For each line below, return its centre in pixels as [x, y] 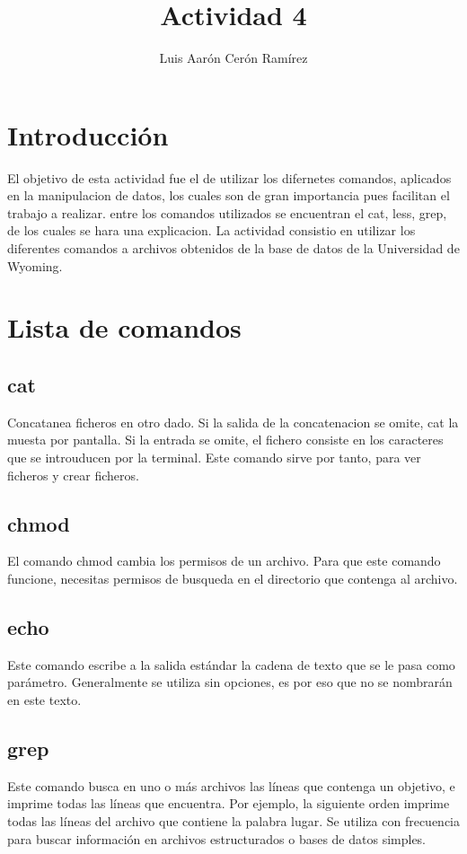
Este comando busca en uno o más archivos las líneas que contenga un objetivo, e [231, 785]
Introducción [88, 134]
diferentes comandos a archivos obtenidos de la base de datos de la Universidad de [233, 248]
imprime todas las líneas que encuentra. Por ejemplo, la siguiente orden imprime [229, 803]
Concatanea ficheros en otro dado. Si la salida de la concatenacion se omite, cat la [233, 422]
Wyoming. [35, 265]
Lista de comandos [124, 327]
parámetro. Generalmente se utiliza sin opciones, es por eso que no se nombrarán [230, 682]
